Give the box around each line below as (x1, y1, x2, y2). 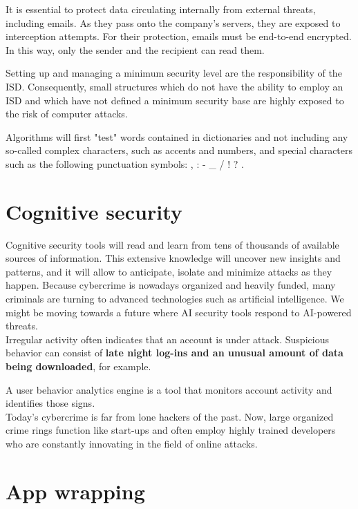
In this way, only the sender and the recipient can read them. (6, 42, 265, 57)
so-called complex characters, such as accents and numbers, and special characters (6, 143, 353, 157)
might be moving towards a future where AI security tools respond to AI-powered (6, 305, 352, 319)
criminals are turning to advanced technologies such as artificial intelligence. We (6, 291, 344, 306)
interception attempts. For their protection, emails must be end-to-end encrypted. (6, 29, 352, 44)
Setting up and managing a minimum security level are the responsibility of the (6, 66, 342, 80)
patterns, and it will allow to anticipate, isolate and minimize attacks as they (6, 264, 332, 278)
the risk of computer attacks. (6, 106, 128, 121)
